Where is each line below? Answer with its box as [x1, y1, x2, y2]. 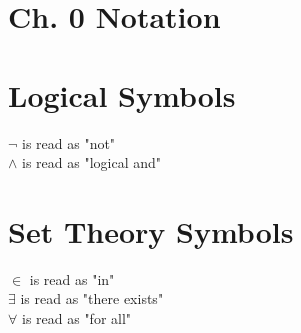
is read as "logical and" [22, 152, 161, 173]
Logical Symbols [8, 74, 236, 115]
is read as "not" [22, 132, 116, 153]
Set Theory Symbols [8, 210, 294, 251]
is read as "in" [29, 268, 115, 289]
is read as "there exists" [20, 288, 164, 309]
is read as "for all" [21, 308, 132, 328]
